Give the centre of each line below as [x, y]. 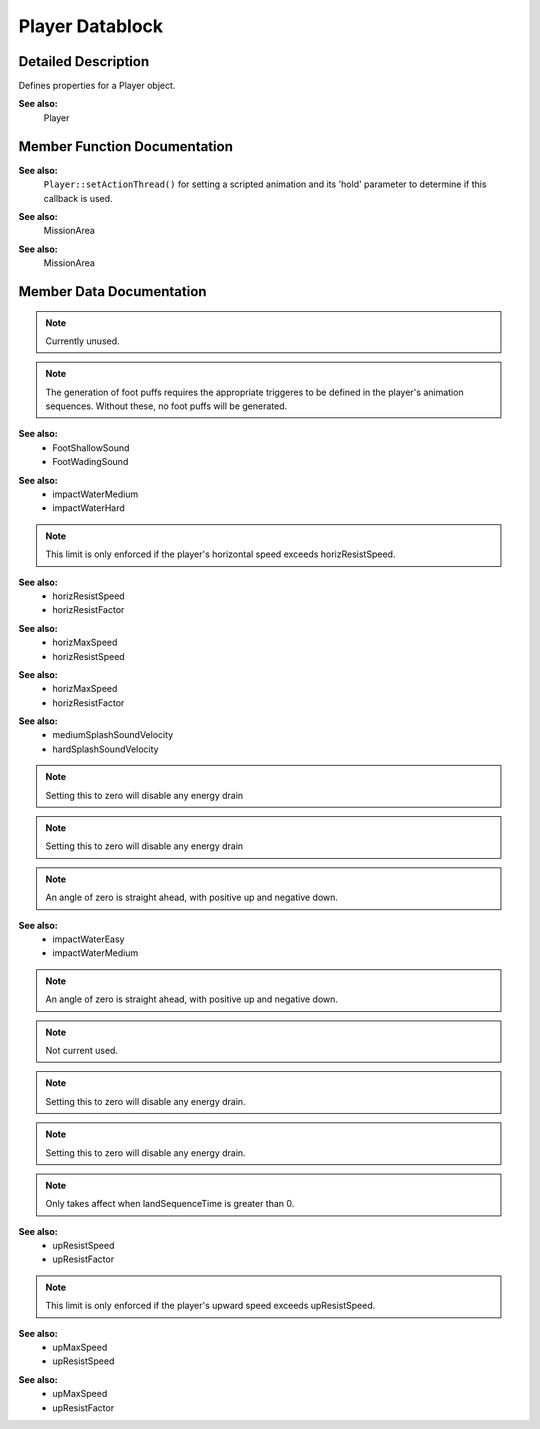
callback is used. [78, 198]
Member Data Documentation [112, 291]
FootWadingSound [90, 462]
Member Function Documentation [126, 146]
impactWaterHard [88, 508]
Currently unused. [82, 341]
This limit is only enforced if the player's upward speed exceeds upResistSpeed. [210, 1306]
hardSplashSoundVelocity [105, 749]
